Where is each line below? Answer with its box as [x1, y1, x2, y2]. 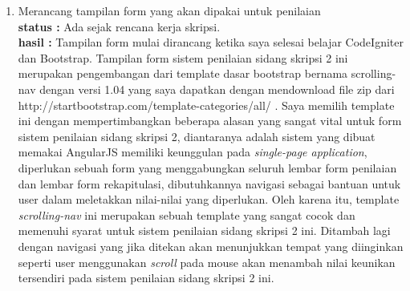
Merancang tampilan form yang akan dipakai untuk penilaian [18, 2, 321, 18]
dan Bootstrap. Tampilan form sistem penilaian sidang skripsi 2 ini [18, 49, 348, 66]
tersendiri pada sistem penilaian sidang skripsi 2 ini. [18, 269, 274, 286]
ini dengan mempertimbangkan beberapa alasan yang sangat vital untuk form [18, 112, 402, 129]
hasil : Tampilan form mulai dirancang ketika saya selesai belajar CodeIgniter [18, 34, 404, 51]
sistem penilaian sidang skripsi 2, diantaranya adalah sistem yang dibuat [18, 127, 375, 144]
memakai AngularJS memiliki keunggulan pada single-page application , [18, 143, 367, 160]
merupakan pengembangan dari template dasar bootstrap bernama [18, 65, 348, 82]
